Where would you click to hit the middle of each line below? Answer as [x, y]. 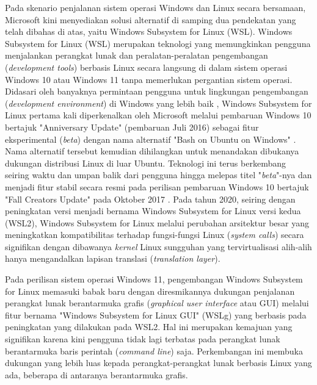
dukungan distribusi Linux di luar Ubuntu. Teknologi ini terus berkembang [145, 163]
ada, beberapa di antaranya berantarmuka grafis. [97, 374]
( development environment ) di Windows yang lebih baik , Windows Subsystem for [158, 103]
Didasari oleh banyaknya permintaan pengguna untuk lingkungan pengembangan [157, 91]
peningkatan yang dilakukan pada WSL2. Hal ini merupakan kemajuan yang [149, 327]
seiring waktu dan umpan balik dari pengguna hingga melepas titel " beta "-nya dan [158, 175]
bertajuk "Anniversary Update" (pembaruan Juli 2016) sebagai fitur [132, 127]
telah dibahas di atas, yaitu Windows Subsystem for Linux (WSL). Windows [149, 31]
